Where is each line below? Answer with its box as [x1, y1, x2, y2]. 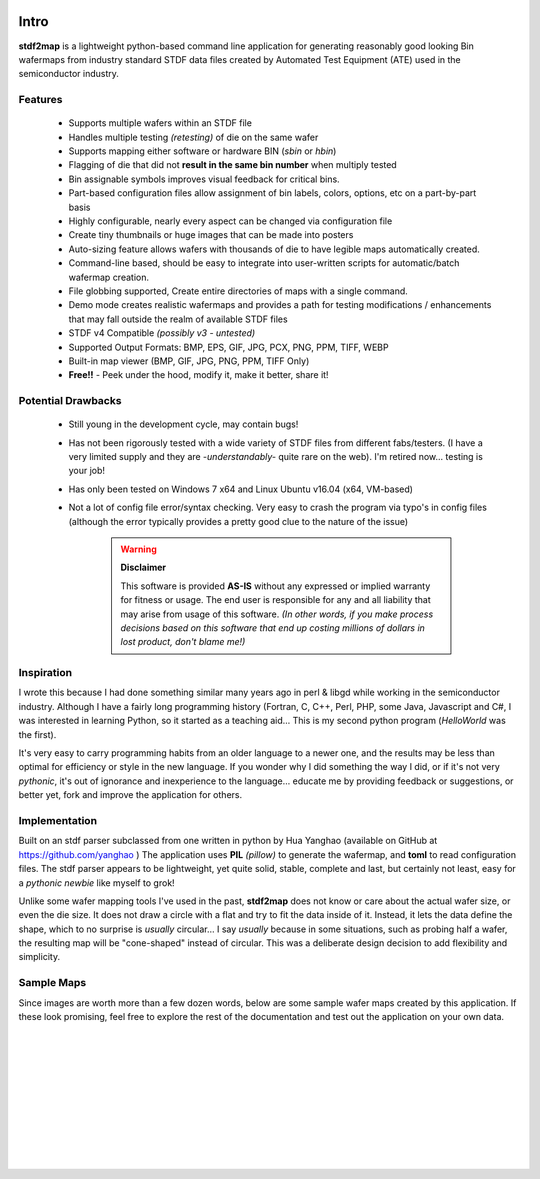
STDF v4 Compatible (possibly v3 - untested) [68, 327, 256, 339]
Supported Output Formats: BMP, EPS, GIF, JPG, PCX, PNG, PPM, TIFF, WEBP [68, 341, 389, 353]
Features [18, 93, 63, 107]
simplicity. [18, 951, 60, 963]
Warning [120, 543, 157, 555]
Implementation [18, 813, 98, 827]
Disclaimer [120, 561, 167, 574]
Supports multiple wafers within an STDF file [68, 117, 252, 129]
